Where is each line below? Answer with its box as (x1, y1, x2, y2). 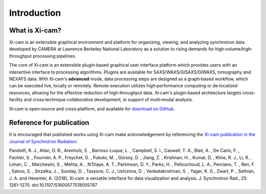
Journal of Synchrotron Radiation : (9, 138, 78, 144)
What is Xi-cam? (9, 26, 62, 35)
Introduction (9, 7, 61, 18)
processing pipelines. (33, 53, 76, 59)
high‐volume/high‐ (215, 46, 253, 52)
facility (9, 97, 23, 103)
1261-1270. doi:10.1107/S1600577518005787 (9, 182, 98, 188)
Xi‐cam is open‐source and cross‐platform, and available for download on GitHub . (9, 106, 175, 112)
